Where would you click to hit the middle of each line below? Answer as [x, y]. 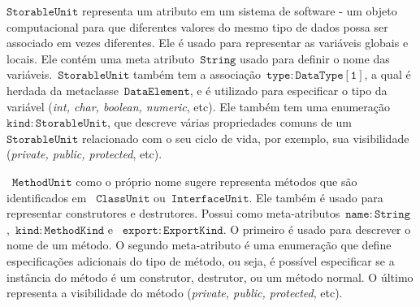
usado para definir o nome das [315, 58]
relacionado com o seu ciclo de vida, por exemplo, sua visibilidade [245, 138]
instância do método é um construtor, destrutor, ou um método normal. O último [210, 277]
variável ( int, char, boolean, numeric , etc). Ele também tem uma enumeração [199, 106]
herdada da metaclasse [63, 90]
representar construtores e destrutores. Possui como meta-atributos [173, 213]
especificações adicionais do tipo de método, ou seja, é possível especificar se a [201, 260]
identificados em [47, 197]
